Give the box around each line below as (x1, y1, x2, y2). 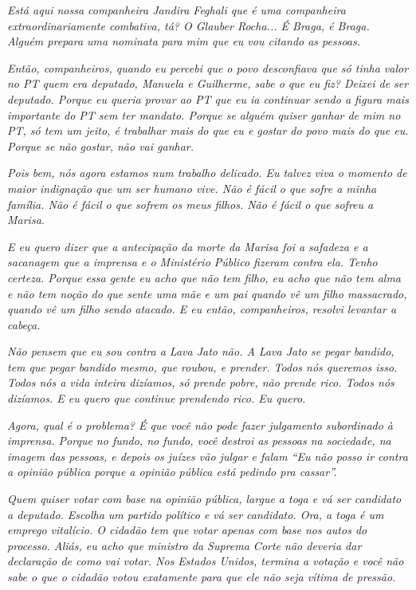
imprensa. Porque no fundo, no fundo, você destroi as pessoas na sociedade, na (7, 432, 391, 449)
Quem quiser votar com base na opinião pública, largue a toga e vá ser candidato (7, 490, 402, 507)
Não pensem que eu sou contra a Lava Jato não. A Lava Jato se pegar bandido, (7, 343, 394, 360)
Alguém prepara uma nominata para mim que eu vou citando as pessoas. (7, 33, 361, 49)
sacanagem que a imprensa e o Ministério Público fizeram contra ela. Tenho (7, 254, 378, 270)
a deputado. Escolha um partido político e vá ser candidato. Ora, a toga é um (7, 505, 384, 522)
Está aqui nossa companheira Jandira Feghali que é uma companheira (7, 2, 346, 18)
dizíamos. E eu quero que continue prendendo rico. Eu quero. (7, 390, 306, 407)
